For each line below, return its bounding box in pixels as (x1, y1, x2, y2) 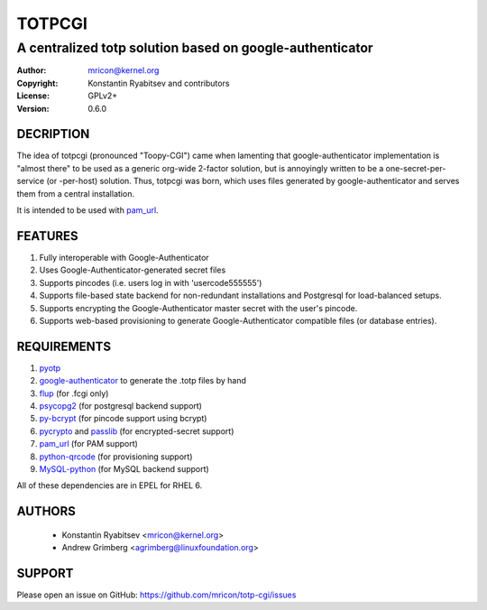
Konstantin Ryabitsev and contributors (87, 78, 230, 88)
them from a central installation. (16, 188, 135, 199)
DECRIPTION (16, 126, 90, 142)
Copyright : (16, 78, 59, 88)
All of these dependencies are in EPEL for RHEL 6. (16, 480, 203, 491)
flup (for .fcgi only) (39, 388, 109, 399)
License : (16, 90, 50, 101)
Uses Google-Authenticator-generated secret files (39, 264, 226, 275)
